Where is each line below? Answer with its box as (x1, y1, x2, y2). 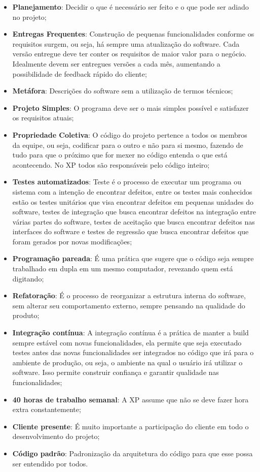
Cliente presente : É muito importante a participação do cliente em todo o (12, 421, 249, 431)
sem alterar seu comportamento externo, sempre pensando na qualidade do (12, 300, 245, 310)
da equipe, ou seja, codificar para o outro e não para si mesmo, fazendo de (12, 139, 243, 150)
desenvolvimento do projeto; (12, 431, 100, 442)
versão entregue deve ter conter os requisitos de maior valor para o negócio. (12, 48, 247, 59)
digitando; (12, 273, 44, 284)
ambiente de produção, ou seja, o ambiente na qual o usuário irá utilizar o (12, 357, 243, 367)
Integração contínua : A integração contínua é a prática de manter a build (12, 327, 249, 338)
